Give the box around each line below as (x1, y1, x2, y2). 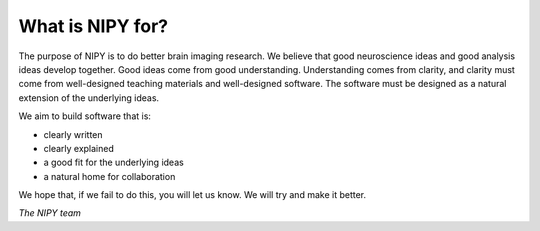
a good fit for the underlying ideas (43, 156, 184, 169)
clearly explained (43, 142, 115, 154)
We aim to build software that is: (18, 110, 152, 122)
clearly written (43, 128, 104, 140)
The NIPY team (18, 207, 82, 219)
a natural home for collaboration (43, 170, 176, 182)
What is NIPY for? (18, 15, 169, 37)
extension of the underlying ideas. (18, 91, 160, 104)
